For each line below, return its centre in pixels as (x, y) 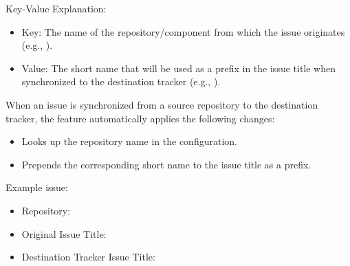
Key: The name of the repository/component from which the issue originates (183, 31)
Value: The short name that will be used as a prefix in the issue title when (179, 68)
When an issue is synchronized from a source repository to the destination (162, 104)
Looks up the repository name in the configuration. (129, 141)
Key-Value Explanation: (56, 8)
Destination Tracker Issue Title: (88, 257)
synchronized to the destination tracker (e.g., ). (121, 81)
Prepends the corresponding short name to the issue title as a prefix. (166, 164)
